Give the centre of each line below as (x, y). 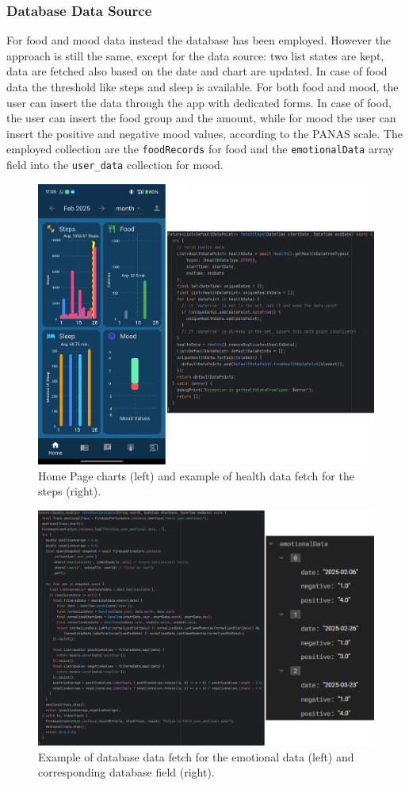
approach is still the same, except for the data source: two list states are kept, (195, 55)
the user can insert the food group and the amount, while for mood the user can (201, 118)
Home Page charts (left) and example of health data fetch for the (196, 475)
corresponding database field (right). (126, 772)
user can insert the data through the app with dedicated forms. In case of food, (199, 102)
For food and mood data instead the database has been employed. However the (199, 40)
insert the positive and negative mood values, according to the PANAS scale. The (204, 133)
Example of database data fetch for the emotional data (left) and (196, 756)
